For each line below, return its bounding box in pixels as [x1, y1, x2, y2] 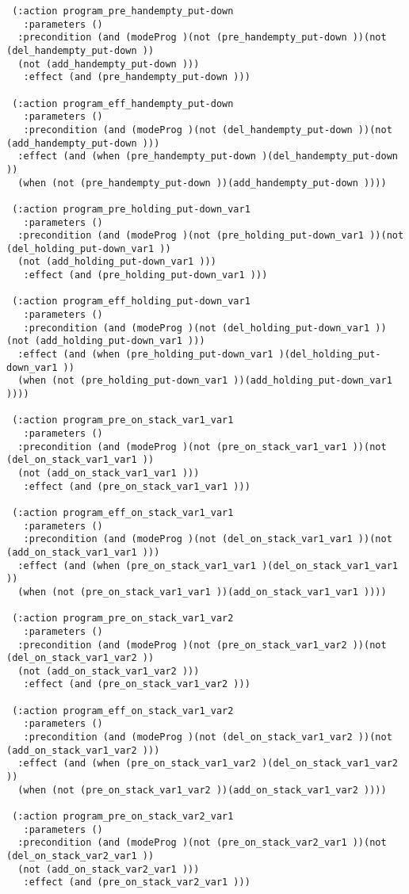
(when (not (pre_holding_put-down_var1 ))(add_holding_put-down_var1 [17, 375, 392, 387]
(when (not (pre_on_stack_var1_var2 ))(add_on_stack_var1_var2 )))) [17, 784, 387, 796]
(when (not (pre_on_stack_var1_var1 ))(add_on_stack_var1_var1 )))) [17, 586, 387, 598]
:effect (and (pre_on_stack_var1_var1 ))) [23, 480, 250, 492]
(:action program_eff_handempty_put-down [12, 97, 234, 109]
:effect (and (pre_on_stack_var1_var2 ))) [23, 678, 250, 690]
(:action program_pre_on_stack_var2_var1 [12, 811, 234, 823]
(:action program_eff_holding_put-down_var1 [12, 296, 250, 308]
